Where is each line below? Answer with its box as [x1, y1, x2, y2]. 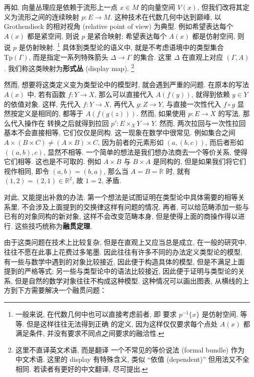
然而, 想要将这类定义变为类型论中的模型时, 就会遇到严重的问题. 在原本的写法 [4, 79, 249, 90]
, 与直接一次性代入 [162, 98, 221, 109]
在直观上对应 [182, 51, 223, 62]
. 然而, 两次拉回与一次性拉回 [155, 118, 246, 128]
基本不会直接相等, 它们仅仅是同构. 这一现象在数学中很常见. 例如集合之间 [4, 127, 235, 138]
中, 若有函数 [27, 89, 66, 99]
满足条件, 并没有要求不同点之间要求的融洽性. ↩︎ [15, 328, 164, 338]
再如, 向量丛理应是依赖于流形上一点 [4, 2, 118, 12]
